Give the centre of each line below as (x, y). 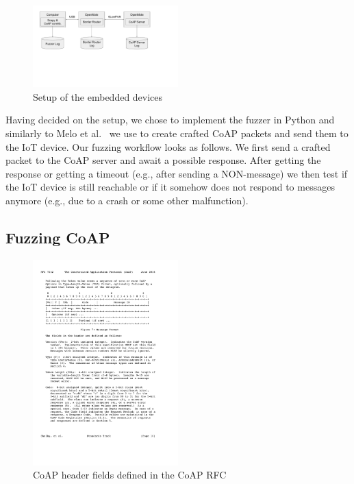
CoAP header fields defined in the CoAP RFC (130, 475)
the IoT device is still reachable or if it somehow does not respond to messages (170, 187)
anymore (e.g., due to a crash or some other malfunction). (127, 200)
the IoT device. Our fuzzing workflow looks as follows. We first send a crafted (168, 146)
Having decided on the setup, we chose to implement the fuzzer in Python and (170, 120)
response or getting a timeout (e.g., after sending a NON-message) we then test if (177, 173)
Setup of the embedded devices (98, 96)
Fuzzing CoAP (58, 237)
